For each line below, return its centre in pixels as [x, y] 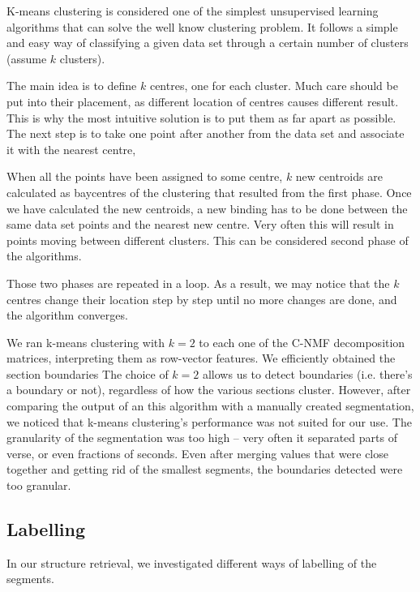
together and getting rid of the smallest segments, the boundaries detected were [205, 469]
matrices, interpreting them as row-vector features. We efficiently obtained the [201, 358]
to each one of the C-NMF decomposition [302, 342]
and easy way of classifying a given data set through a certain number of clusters [208, 43]
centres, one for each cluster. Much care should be [274, 86]
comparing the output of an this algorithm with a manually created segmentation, [210, 406]
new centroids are [339, 176]
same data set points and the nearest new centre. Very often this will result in [200, 224]
